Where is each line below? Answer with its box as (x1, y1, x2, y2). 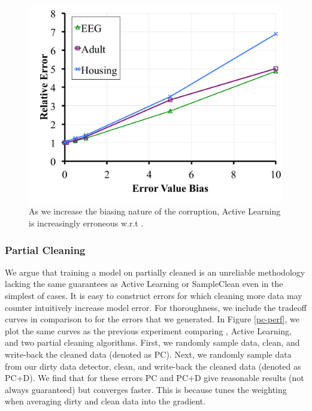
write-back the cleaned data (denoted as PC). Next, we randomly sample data (5, 347, 292, 360)
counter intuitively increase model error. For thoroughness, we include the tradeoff (5, 301, 307, 313)
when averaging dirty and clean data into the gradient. (5, 395, 205, 407)
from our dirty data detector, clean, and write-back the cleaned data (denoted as (5, 359, 301, 372)
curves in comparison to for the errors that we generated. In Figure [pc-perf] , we (5, 313, 299, 325)
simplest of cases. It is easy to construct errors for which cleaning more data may (5, 289, 302, 302)
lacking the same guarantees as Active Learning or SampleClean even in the (5, 277, 283, 290)
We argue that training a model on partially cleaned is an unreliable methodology (5, 265, 305, 278)
